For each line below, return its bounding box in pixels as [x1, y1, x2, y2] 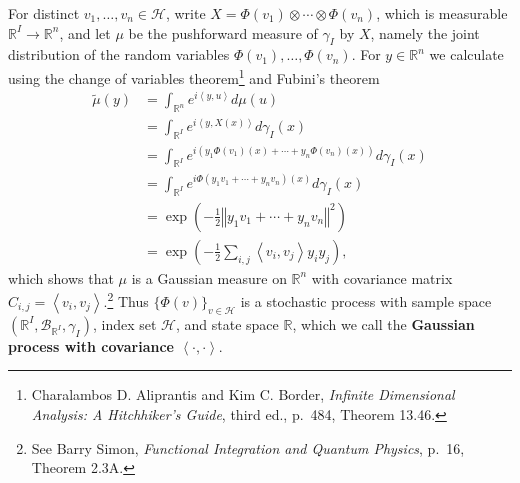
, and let [59, 22, 111, 43]
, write [165, 3, 206, 23]
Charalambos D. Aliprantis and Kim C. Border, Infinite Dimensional [31, 384, 455, 405]
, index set [92, 313, 157, 334]
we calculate [429, 44, 504, 65]
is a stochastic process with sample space [240, 291, 492, 312]
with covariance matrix [311, 267, 453, 288]
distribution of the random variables [8, 44, 230, 65]
